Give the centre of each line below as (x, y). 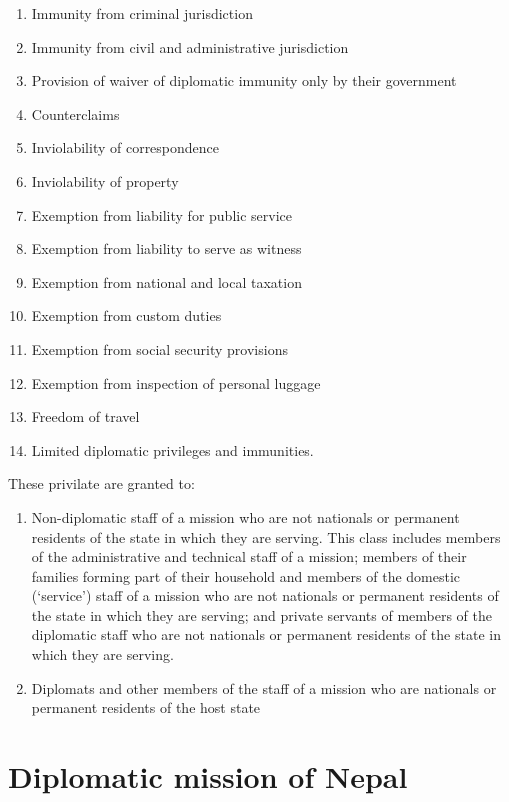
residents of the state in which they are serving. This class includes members (266, 536)
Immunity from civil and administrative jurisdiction (190, 46)
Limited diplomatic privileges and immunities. (172, 449)
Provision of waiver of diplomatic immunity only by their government (244, 80)
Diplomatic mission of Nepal (208, 776)
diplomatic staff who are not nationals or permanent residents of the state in (266, 634)
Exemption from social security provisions (159, 348)
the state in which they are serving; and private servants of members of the (262, 614)
